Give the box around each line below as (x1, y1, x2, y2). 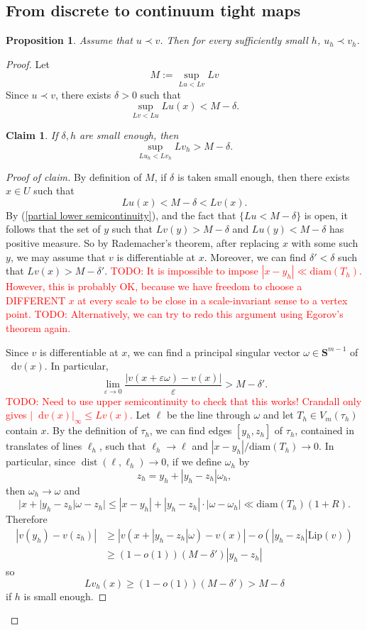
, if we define (166, 454, 222, 469)
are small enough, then (80, 128, 179, 143)
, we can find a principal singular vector (127, 344, 300, 359)
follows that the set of (6, 221, 101, 236)
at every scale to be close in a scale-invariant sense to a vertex (77, 292, 348, 307)
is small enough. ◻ (23, 588, 107, 603)
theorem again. (6, 320, 71, 335)
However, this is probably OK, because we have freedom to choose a (6, 279, 302, 294)
